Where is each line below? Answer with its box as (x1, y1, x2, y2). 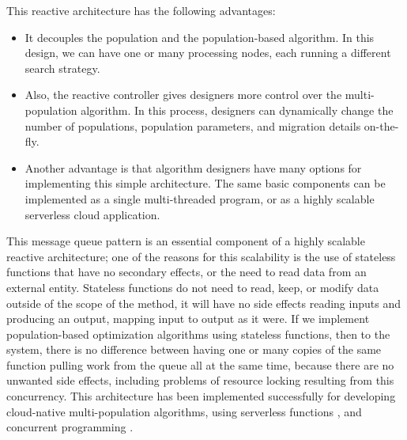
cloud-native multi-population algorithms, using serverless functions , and (6, 403, 362, 419)
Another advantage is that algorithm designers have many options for (24, 159, 362, 176)
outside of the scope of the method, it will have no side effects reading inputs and (6, 294, 401, 311)
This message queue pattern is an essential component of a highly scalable (6, 233, 365, 249)
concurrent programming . (6, 419, 134, 435)
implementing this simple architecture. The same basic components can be (24, 175, 386, 192)
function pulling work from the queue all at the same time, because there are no (6, 356, 394, 373)
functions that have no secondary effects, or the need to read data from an (6, 264, 367, 280)
